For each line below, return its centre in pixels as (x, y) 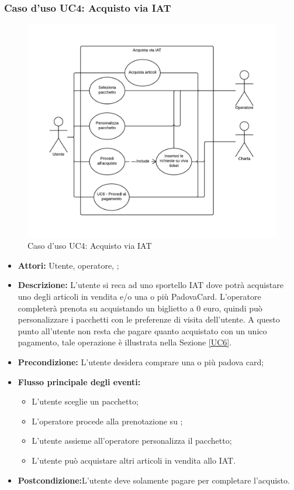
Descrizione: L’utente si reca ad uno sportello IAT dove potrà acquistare (151, 285)
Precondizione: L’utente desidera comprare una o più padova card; (141, 361)
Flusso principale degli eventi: (79, 381)
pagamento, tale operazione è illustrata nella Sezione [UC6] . (125, 342)
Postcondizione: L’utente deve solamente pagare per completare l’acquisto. (154, 480)
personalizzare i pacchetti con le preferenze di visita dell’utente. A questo (149, 319)
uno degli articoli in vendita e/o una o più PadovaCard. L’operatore (139, 296)
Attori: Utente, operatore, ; (68, 265)
